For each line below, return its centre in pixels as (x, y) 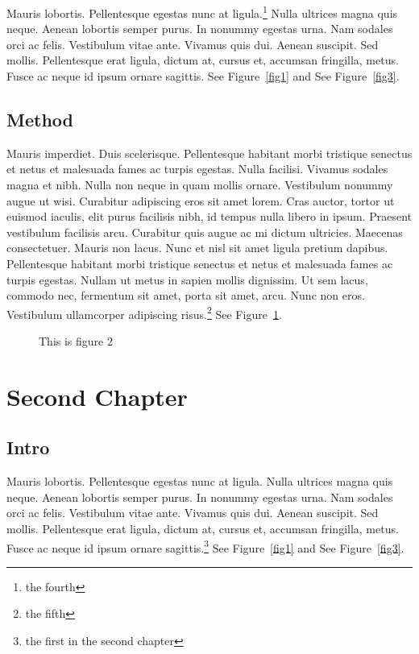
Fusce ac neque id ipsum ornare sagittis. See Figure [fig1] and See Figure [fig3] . (203, 76)
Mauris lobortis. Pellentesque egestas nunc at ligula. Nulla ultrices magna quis (200, 481)
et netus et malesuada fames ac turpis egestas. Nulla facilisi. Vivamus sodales (197, 169)
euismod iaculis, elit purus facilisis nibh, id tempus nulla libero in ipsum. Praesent (209, 216)
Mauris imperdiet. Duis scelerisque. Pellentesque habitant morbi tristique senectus (209, 153)
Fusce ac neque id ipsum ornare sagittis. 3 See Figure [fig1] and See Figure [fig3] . (205, 546)
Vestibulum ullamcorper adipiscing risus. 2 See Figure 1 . (144, 313)
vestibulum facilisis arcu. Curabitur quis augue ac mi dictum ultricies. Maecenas (205, 232)
